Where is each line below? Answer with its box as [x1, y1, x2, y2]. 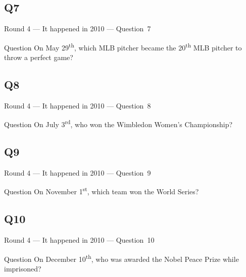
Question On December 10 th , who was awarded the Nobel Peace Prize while [4, 252, 239, 264]
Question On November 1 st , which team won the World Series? [4, 185, 199, 197]
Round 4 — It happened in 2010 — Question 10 [4, 234, 155, 245]
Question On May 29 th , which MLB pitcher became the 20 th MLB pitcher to [4, 40, 242, 52]
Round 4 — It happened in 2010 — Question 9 [4, 167, 151, 178]
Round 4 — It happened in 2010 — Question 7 [4, 23, 151, 34]
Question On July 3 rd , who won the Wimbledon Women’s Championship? [4, 118, 233, 130]
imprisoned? [4, 263, 41, 273]
